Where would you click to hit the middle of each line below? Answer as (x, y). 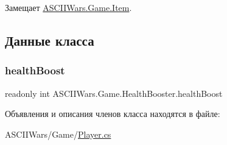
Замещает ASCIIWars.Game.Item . (68, 7)
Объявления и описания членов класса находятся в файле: (113, 114)
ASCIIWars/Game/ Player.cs (58, 134)
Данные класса (50, 40)
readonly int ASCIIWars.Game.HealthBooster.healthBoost (114, 93)
